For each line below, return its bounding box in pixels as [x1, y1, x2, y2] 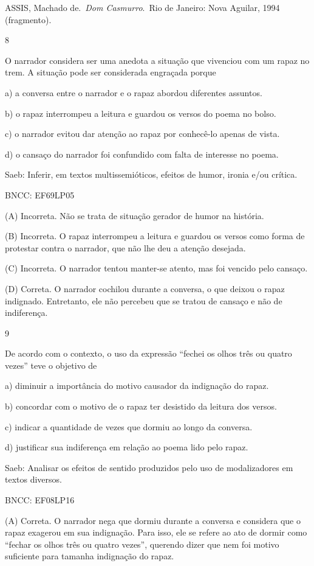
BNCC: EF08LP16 [5, 494, 75, 506]
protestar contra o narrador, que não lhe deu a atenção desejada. [5, 241, 246, 254]
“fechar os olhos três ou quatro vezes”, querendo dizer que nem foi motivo [5, 537, 279, 550]
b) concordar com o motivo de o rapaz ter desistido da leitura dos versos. [5, 400, 277, 413]
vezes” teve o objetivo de [5, 358, 97, 371]
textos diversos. [5, 473, 62, 486]
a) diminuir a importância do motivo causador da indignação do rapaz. [5, 379, 269, 392]
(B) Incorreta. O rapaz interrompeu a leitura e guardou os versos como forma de [5, 229, 305, 242]
